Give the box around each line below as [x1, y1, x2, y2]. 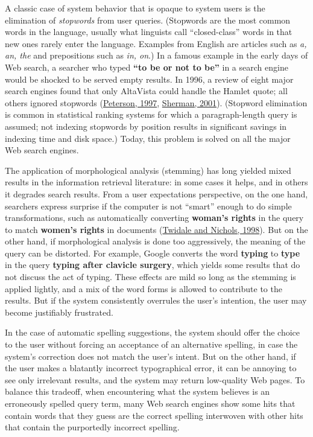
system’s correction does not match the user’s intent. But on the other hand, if [5, 349, 296, 362]
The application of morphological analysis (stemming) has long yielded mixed [5, 164, 291, 176]
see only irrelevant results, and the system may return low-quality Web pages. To [5, 373, 305, 386]
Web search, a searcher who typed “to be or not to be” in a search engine [5, 60, 288, 73]
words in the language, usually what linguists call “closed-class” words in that [5, 25, 292, 38]
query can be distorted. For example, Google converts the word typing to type [5, 246, 300, 259]
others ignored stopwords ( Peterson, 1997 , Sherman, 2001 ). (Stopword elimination [5, 96, 308, 109]
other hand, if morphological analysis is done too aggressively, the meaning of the [5, 235, 306, 247]
